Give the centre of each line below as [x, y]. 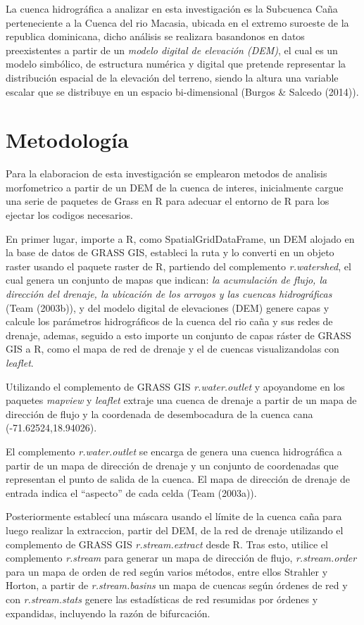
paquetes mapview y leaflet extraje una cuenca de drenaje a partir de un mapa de [181, 400]
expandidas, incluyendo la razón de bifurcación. [108, 613]
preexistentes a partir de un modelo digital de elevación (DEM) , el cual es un [172, 50]
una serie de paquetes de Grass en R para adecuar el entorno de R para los [168, 201]
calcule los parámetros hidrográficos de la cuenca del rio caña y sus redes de [169, 321]
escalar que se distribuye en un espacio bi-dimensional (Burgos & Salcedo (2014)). [182, 91]
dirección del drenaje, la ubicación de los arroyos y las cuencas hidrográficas [169, 294]
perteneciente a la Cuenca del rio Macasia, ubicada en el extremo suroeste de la [177, 22]
